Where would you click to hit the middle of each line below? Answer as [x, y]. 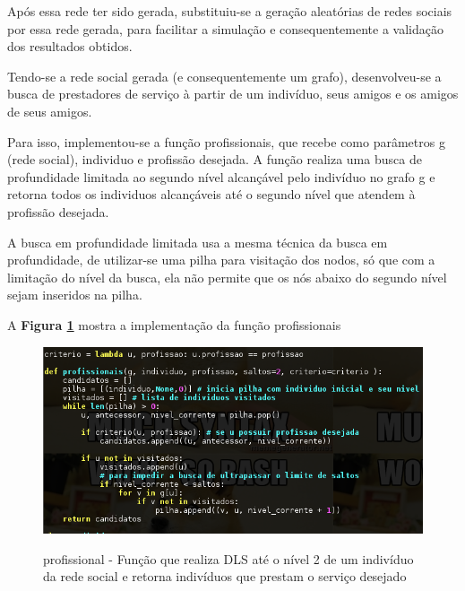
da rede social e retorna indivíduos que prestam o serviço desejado [225, 576]
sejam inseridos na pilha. [75, 295]
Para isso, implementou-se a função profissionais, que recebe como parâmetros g [226, 141]
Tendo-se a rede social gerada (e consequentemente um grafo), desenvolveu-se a [224, 76]
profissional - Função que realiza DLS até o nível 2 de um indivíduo [228, 558]
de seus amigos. [50, 111]
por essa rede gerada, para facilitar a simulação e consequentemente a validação [225, 28]
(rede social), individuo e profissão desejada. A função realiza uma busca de [215, 159]
